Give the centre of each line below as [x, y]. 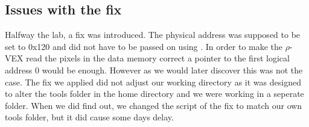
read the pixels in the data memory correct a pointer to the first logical [158, 58]
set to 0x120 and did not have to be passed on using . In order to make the [144, 46]
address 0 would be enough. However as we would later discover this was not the [154, 70]
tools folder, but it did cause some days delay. [89, 117]
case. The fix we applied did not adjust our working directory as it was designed [153, 82]
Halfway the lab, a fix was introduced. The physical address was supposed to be [153, 35]
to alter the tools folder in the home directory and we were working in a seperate [154, 94]
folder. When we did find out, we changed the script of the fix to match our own [154, 105]
